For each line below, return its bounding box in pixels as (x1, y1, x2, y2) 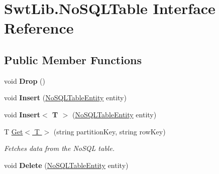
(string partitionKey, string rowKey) (53, 126, 166, 136)
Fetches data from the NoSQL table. (4, 143, 115, 153)
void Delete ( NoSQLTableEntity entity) (4, 159, 129, 170)
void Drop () (4, 75, 45, 86)
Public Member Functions (4, 52, 142, 67)
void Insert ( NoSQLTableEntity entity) (4, 92, 127, 103)
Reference (4, 18, 74, 38)
